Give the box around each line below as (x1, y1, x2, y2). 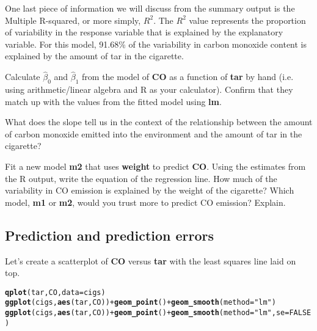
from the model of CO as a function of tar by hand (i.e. (82, 70, 294, 83)
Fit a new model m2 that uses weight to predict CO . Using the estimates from (5, 159, 306, 172)
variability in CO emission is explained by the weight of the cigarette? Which (5, 184, 294, 197)
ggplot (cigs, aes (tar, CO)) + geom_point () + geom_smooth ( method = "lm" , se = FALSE (5, 308, 312, 318)
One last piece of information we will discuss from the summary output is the (5, 2, 295, 14)
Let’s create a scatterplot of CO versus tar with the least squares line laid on (5, 254, 296, 267)
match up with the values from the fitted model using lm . (5, 95, 222, 107)
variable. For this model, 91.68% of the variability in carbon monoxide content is (5, 37, 307, 50)
